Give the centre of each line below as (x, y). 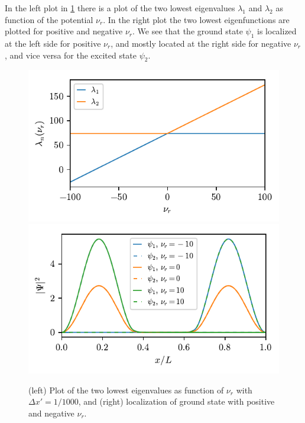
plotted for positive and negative (64, 31)
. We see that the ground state (188, 31)
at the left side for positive (53, 43)
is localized (277, 31)
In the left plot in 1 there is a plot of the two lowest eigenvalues (120, 8)
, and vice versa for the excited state (71, 55)
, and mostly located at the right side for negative (201, 43)
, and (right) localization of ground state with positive (176, 401)
